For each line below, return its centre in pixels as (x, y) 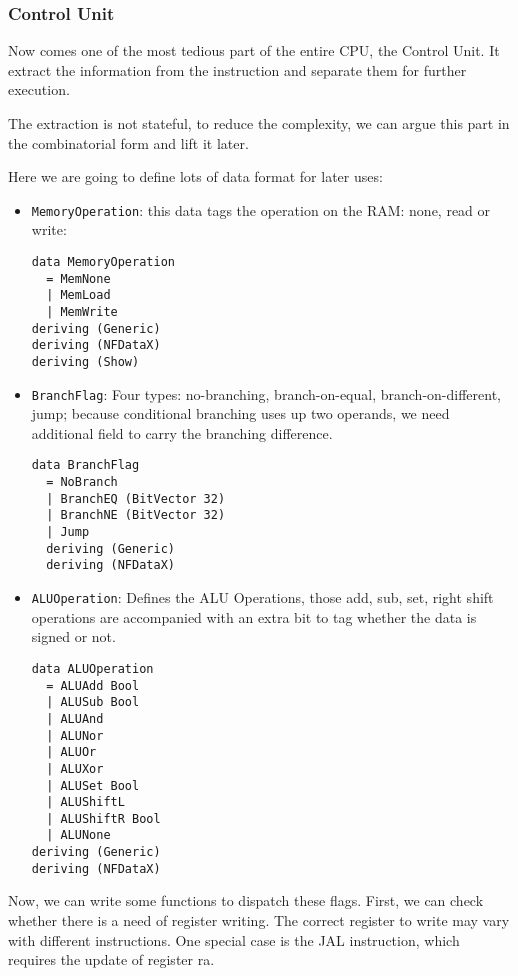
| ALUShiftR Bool (103, 818)
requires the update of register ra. (111, 959)
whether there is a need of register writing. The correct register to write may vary (259, 920)
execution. (39, 89)
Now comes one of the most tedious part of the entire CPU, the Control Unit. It (254, 50)
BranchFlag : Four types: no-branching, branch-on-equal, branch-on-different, (266, 393)
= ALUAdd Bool (93, 685)
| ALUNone (78, 835)
